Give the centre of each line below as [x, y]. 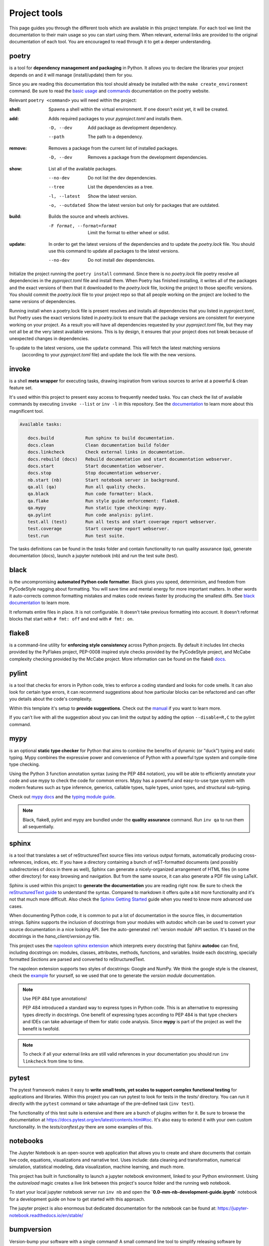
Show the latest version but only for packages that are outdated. [154, 205]
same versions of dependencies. [43, 302]
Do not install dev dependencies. [122, 260]
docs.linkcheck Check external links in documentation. [106, 452]
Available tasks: [41, 424]
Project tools [36, 13]
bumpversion [30, 1229]
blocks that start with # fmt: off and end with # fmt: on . [71, 619]
